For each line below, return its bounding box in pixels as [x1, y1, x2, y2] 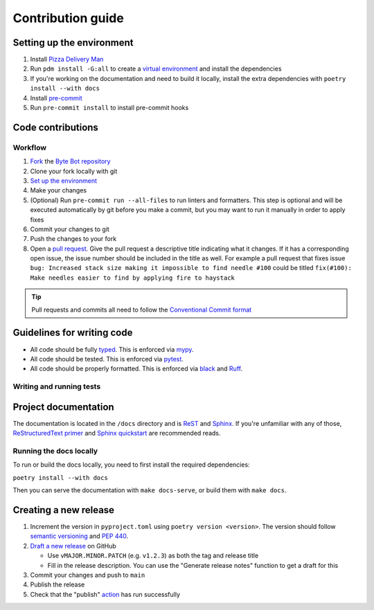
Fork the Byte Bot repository [30, 157, 111, 165]
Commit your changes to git [30, 225, 110, 233]
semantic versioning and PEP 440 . [30, 532, 129, 540]
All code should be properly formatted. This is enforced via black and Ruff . [30, 364, 242, 373]
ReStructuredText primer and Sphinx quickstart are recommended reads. [12, 429, 221, 438]
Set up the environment [30, 177, 97, 185]
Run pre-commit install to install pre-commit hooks [30, 104, 189, 112]
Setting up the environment [12, 37, 134, 48]
